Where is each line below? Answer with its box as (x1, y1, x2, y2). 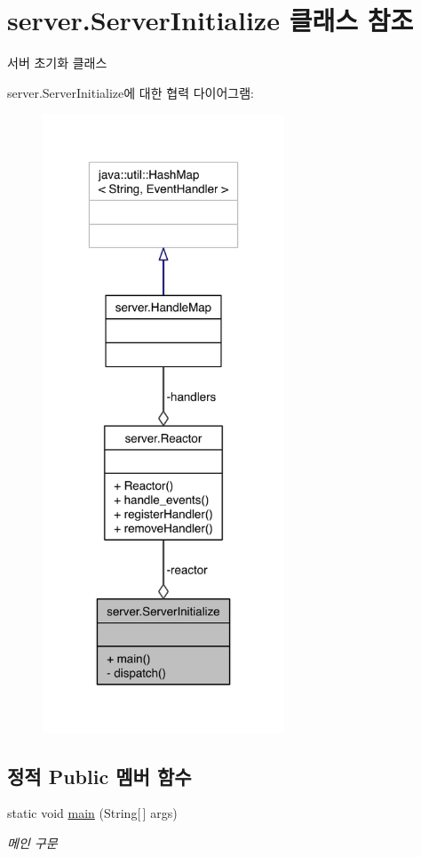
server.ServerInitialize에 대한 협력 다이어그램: (7, 83, 254, 101)
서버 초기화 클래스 (7, 53, 107, 72)
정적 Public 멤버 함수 (7, 762, 192, 789)
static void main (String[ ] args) (7, 804, 178, 822)
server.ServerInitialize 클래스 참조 (7, 2, 414, 38)
